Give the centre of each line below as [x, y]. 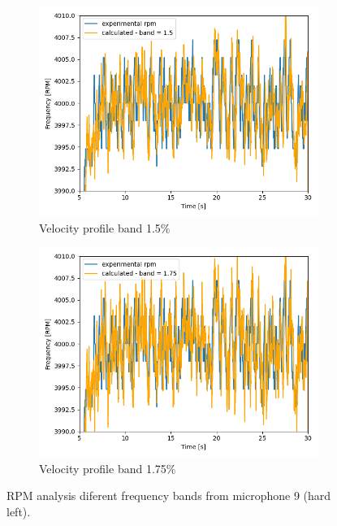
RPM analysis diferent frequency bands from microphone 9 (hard [169, 496]
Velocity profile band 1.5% [105, 227]
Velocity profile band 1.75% [108, 468]
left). [19, 511]
